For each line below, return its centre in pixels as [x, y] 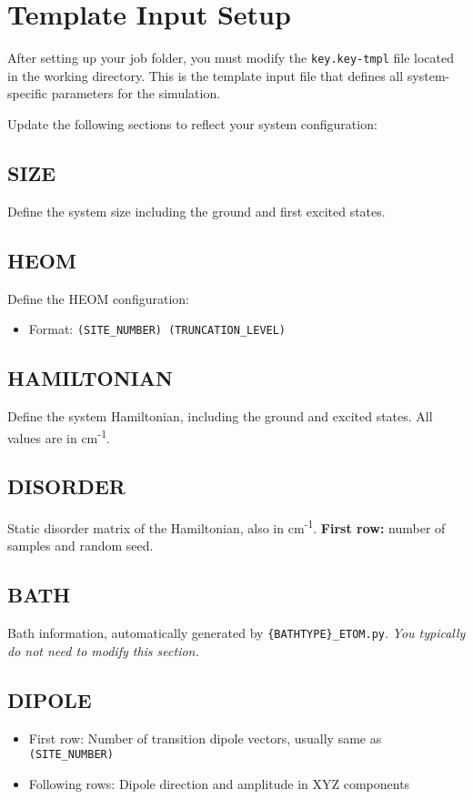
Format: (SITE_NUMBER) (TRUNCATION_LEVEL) [157, 329]
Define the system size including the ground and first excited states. [196, 211]
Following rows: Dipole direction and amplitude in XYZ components [219, 783]
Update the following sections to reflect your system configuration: [192, 123]
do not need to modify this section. [103, 650]
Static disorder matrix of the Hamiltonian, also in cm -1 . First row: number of [226, 526]
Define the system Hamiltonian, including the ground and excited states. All [220, 416]
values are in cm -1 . [59, 436]
